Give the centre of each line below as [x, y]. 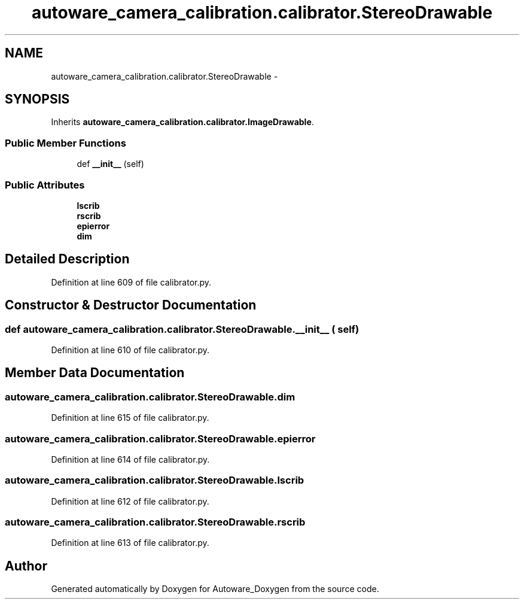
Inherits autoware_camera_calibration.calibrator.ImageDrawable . [182, 122]
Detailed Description [67, 259]
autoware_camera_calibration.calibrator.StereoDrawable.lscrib [155, 480]
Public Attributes [45, 185]
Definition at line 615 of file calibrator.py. [130, 418]
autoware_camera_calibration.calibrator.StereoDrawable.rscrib [155, 522]
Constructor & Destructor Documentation [131, 305]
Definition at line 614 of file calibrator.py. [130, 459]
